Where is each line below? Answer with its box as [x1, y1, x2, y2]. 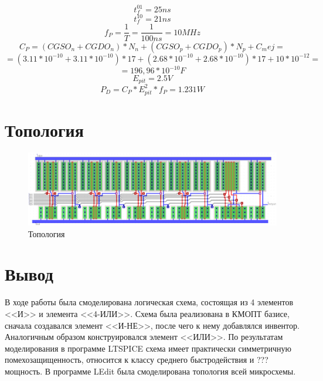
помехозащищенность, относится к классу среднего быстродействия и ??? [5, 353, 268, 366]
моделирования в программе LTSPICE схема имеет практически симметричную [5, 342, 291, 354]
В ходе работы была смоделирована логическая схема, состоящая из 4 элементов [5, 296, 294, 308]
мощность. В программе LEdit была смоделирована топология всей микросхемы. [5, 365, 296, 377]
